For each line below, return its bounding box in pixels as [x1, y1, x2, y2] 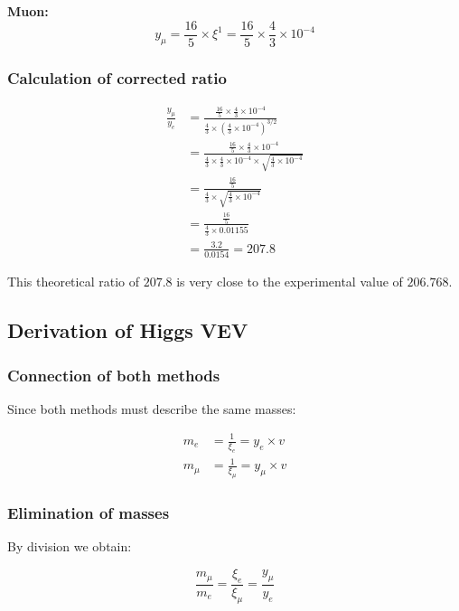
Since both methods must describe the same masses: [7, 399, 296, 418]
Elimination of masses [7, 502, 170, 524]
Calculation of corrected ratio [7, 66, 227, 89]
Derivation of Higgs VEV [7, 316, 248, 344]
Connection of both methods [7, 363, 220, 386]
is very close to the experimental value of [176, 272, 403, 291]
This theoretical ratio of [7, 272, 139, 291]
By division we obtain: [7, 537, 132, 556]
